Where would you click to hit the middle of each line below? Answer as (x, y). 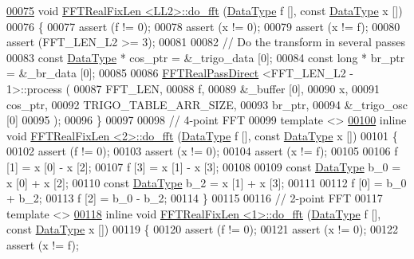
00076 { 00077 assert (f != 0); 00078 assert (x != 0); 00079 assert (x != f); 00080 (203, 26)
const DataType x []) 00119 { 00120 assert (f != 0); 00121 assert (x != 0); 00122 (203, 229)
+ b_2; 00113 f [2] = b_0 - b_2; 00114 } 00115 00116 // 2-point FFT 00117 (195, 198)
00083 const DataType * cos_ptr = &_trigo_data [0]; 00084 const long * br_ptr (206, 57)
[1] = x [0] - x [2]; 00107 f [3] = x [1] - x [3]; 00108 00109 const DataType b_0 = (204, 166)
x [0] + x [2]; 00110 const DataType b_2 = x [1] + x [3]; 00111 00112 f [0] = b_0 (207, 182)
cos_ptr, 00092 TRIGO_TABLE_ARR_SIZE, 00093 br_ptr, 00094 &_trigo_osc (207, 104)
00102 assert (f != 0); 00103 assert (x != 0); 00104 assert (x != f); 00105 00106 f (202, 151)
